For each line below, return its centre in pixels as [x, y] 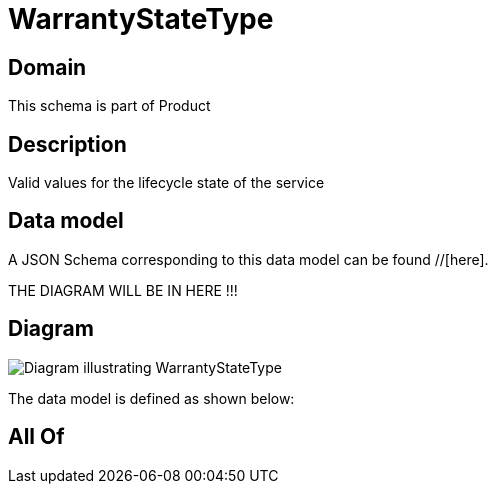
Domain [47, 67]
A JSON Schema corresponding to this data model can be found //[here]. [248, 259]
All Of [36, 437]
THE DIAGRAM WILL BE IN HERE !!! [123, 290]
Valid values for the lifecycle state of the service [166, 183]
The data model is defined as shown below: [151, 398]
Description [67, 144]
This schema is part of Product [109, 106]
